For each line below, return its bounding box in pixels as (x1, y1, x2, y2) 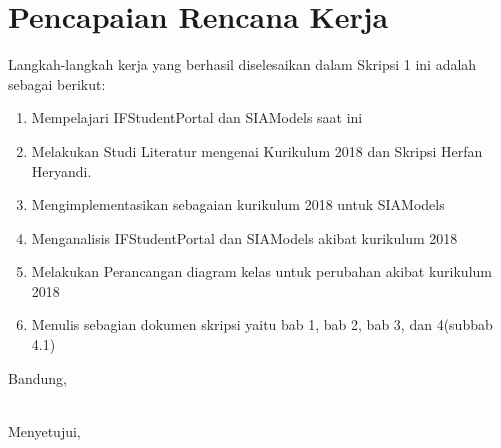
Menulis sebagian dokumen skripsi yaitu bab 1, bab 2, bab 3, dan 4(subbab (31, 314, 493, 335)
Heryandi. (31, 160, 92, 181)
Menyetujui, (8, 420, 81, 441)
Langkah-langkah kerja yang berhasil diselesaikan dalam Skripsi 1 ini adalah (8, 54, 477, 75)
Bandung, (8, 367, 67, 388)
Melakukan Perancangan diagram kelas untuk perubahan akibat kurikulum (31, 261, 492, 282)
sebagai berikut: (8, 73, 106, 94)
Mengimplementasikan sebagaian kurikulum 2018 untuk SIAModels (31, 194, 445, 215)
